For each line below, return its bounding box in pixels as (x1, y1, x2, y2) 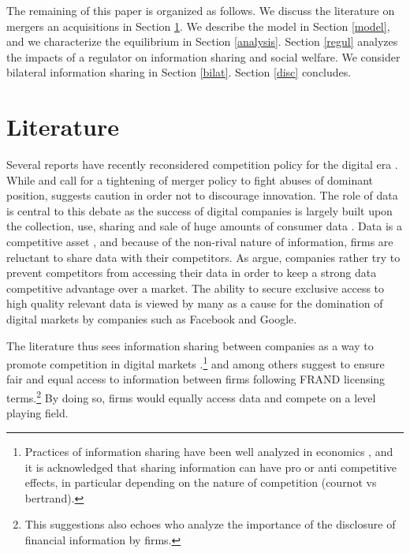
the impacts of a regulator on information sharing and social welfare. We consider (6, 48, 401, 65)
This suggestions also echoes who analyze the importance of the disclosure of (24, 516, 396, 532)
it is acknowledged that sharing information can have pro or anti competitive (24, 458, 397, 475)
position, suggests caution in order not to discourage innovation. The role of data (6, 187, 398, 204)
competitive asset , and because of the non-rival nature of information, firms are (6, 234, 393, 250)
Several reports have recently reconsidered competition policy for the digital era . (6, 156, 398, 173)
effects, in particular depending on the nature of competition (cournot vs (24, 474, 377, 491)
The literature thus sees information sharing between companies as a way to (6, 337, 374, 353)
